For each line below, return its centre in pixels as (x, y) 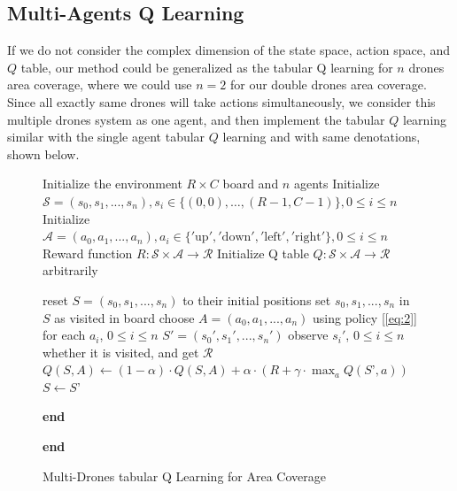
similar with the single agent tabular (106, 137)
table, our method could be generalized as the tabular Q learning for (207, 67)
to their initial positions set (257, 299)
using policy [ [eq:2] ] (365, 317)
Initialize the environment (112, 184)
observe (308, 335)
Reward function (88, 253)
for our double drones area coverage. (328, 84)
